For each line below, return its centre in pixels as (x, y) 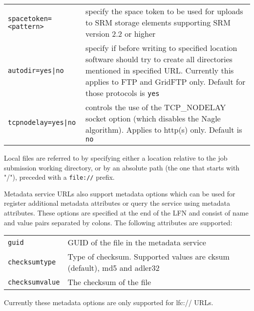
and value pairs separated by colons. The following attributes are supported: (118, 222)
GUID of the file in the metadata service (137, 242)
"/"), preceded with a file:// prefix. (59, 177)
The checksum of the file (109, 282)
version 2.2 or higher (121, 34)
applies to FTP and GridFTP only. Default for (166, 82)
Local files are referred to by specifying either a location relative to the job (116, 158)
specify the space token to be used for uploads (164, 11)
